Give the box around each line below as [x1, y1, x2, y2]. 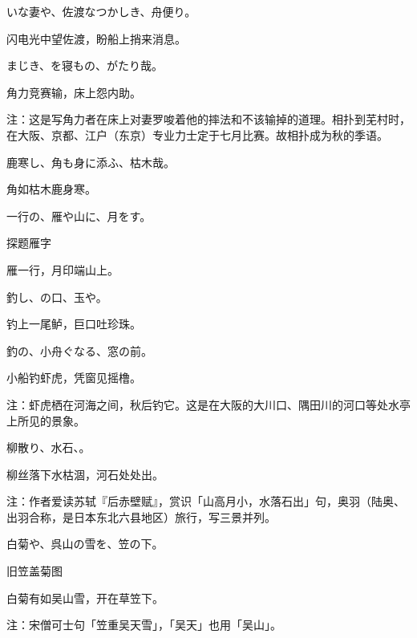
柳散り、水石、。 [6, 439, 91, 456]
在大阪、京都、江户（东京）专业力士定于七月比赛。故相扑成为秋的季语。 [6, 126, 388, 143]
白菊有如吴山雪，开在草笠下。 [6, 589, 164, 606]
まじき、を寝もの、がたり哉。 [6, 57, 164, 74]
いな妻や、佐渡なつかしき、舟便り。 [6, 3, 196, 19]
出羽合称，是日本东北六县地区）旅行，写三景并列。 [6, 508, 276, 525]
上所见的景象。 [6, 412, 85, 429]
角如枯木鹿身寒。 [6, 181, 96, 197]
